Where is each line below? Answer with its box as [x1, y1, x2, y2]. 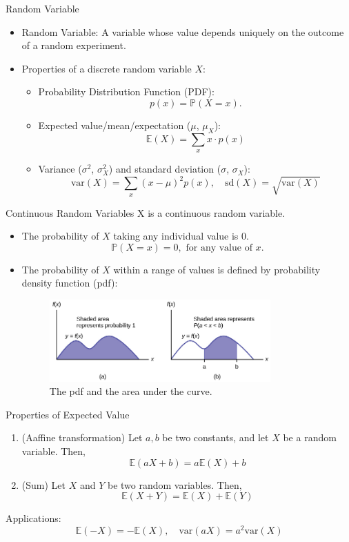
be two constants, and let [162, 430, 269, 445]
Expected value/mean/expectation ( [38, 117, 191, 132]
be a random [283, 430, 337, 445]
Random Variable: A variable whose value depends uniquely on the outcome [21, 24, 344, 39]
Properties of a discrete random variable [21, 61, 192, 75]
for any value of [186, 242, 252, 253]
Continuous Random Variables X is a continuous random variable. [6, 205, 286, 220]
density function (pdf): [21, 275, 118, 290]
